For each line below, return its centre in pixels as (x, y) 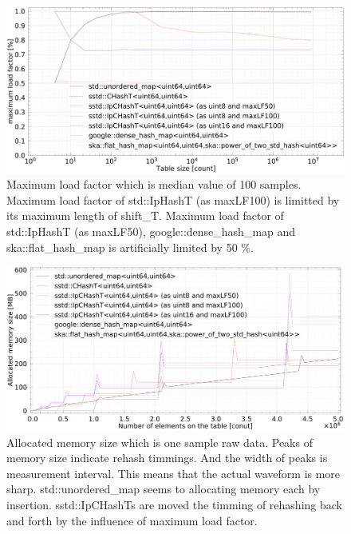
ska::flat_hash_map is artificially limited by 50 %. (130, 247)
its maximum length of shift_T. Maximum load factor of (145, 215)
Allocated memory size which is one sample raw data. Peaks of (160, 442)
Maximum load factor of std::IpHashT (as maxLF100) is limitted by (173, 199)
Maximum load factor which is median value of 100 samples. (154, 184)
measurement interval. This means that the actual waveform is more (174, 473)
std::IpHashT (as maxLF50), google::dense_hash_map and (151, 231)
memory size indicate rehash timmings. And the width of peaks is (167, 458)
